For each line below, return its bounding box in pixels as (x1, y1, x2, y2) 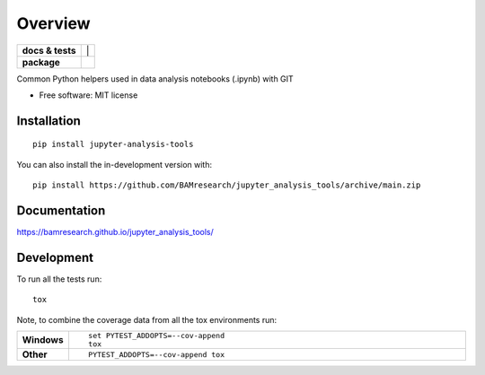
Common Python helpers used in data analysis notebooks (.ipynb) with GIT (16, 73, 294, 84)
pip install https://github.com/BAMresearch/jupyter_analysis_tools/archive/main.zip (32, 180, 421, 190)
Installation (16, 113, 81, 128)
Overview (16, 13, 91, 33)
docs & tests (22, 44, 76, 57)
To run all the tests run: (16, 274, 102, 284)
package (22, 56, 60, 68)
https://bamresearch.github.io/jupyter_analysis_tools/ (16, 227, 215, 238)
